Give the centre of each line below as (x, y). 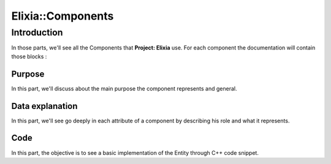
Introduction (37, 32)
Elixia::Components (63, 16)
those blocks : (29, 56)
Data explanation (44, 106)
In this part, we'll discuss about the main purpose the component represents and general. (124, 88)
